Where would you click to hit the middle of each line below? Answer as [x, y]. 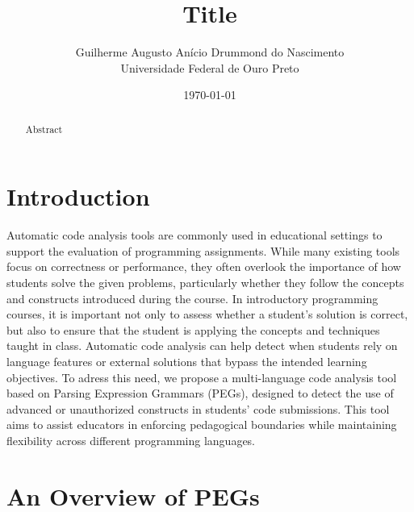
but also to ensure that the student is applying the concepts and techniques [193, 329]
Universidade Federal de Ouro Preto [210, 67]
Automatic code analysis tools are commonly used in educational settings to [194, 235]
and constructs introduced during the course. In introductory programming [192, 298]
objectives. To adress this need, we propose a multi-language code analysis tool [202, 377]
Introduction [78, 196]
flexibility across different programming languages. [131, 441]
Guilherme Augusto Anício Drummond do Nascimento [210, 52]
